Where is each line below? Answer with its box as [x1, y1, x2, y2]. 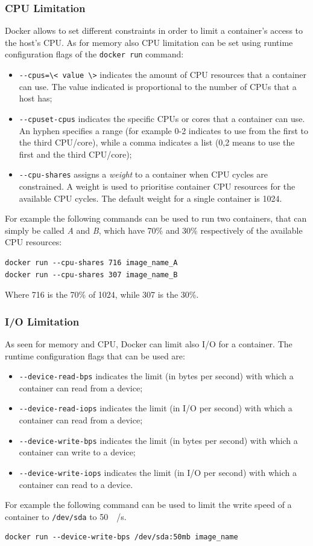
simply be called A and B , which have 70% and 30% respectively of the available [5, 223, 303, 236]
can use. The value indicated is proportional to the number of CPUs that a [19, 80, 297, 92]
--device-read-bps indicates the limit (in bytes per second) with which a [19, 370, 294, 382]
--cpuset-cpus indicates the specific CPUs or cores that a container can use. [19, 112, 305, 124]
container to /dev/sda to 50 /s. [5, 510, 127, 522]
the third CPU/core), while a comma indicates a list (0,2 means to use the [19, 136, 295, 149]
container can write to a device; [19, 446, 136, 458]
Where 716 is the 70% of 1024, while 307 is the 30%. [5, 288, 199, 301]
